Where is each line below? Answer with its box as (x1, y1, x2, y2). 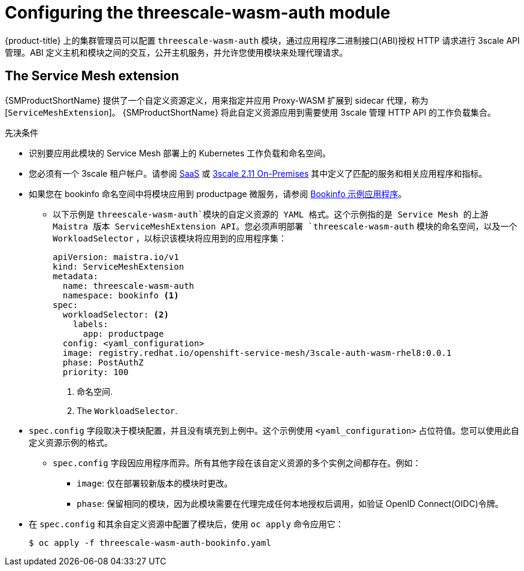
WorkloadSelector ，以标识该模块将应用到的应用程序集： (53, 232, 287, 243)
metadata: (53, 271, 98, 281)
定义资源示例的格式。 (29, 437, 113, 448)
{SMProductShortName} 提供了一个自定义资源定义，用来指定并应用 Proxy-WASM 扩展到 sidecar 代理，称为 (5, 95, 429, 105)
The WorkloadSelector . (77, 405, 178, 416)
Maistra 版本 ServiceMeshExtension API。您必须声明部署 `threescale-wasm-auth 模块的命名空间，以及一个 (53, 220, 517, 231)
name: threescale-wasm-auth (62, 280, 195, 291)
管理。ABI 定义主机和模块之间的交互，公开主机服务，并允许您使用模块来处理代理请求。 (5, 47, 348, 58)
